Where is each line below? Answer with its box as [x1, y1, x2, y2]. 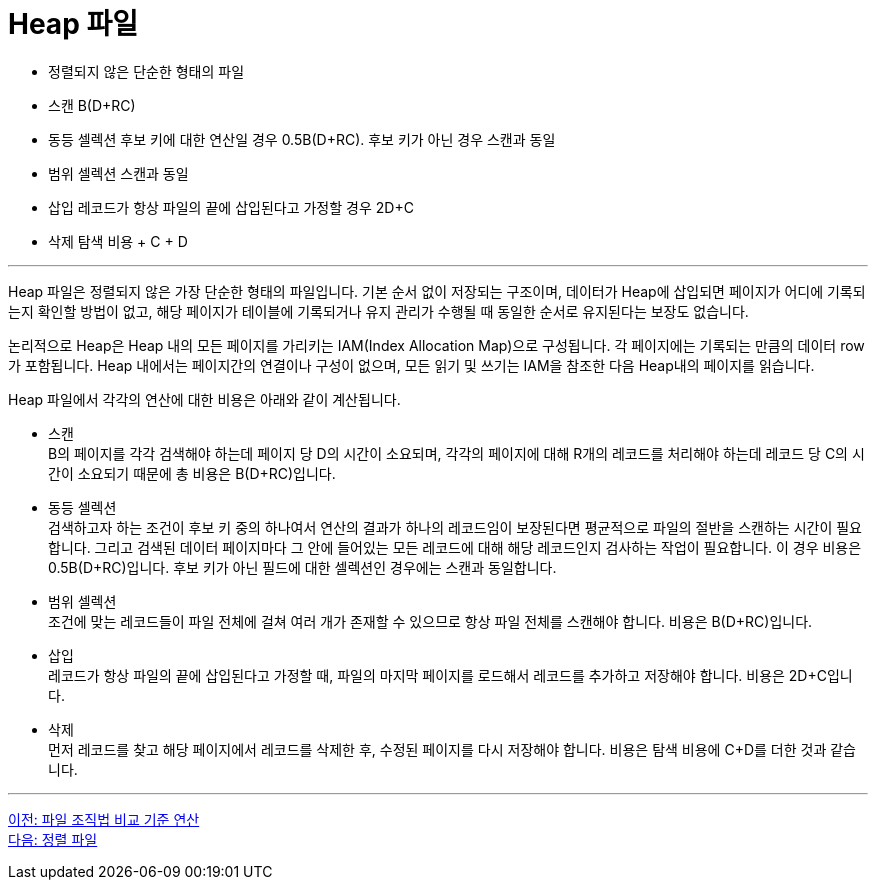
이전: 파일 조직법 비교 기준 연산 [8, 810, 200, 828]
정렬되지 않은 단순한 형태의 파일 [48, 62, 245, 80]
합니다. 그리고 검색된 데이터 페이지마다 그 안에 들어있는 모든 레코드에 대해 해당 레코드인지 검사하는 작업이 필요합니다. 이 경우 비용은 [48, 538, 862, 556]
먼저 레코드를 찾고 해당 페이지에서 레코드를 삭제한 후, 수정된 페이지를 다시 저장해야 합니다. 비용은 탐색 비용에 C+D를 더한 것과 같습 [48, 740, 856, 758]
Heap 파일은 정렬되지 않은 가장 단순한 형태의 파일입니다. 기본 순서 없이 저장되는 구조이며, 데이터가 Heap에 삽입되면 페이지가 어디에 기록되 [8, 282, 866, 300]
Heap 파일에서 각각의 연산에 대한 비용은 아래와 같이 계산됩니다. [8, 390, 401, 408]
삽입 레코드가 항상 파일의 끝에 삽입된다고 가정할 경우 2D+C [48, 198, 414, 216]
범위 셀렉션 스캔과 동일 [48, 164, 189, 182]
